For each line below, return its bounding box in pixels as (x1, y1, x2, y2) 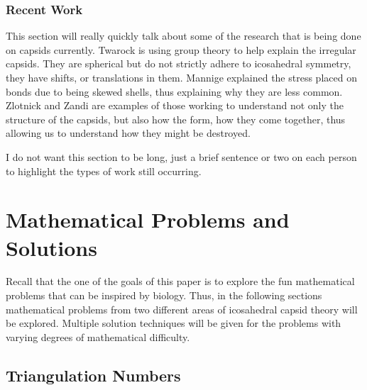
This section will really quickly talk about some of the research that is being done (6, 28, 361, 43)
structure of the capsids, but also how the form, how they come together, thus (6, 111, 346, 126)
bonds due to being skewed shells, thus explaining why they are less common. (6, 84, 343, 99)
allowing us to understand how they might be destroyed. (6, 126, 251, 140)
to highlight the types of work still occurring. (6, 163, 202, 178)
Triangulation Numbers (6, 364, 181, 386)
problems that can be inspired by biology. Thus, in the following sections (6, 288, 322, 303)
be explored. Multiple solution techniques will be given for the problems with (6, 316, 341, 330)
